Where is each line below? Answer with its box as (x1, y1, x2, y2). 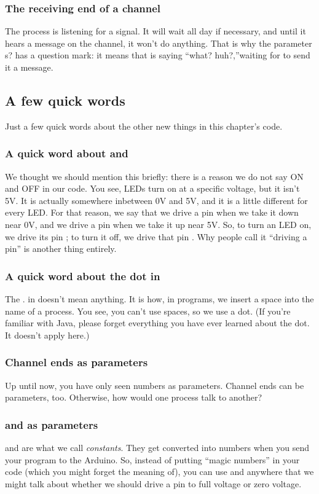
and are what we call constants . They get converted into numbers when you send (5, 441, 310, 453)
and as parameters (5, 417, 98, 432)
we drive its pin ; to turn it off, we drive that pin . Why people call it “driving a (5, 230, 307, 243)
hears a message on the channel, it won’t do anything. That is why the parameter (5, 36, 312, 49)
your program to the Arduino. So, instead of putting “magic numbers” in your (5, 453, 300, 466)
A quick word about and (5, 146, 128, 161)
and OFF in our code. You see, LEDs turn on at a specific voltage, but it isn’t (5, 182, 300, 195)
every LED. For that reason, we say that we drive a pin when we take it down (5, 206, 299, 219)
